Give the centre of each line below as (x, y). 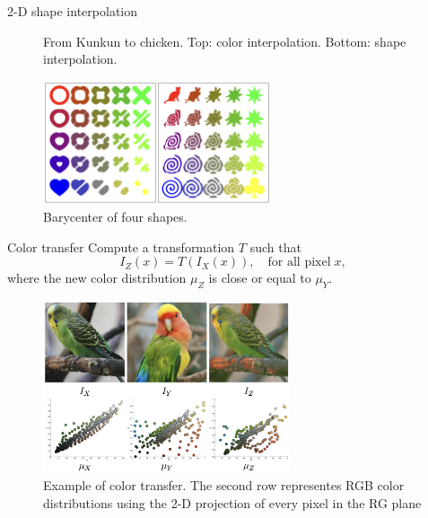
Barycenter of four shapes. (115, 217)
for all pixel (299, 263)
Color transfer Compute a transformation (121, 246)
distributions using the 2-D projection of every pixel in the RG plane (232, 502)
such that (275, 246)
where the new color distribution (97, 278)
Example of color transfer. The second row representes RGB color (224, 485)
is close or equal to (260, 278)
